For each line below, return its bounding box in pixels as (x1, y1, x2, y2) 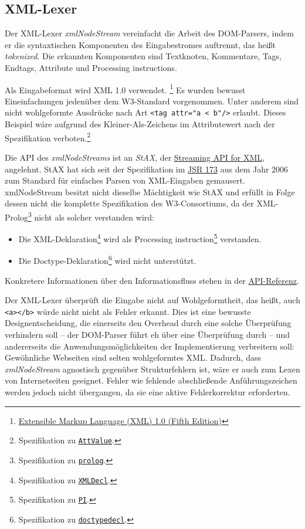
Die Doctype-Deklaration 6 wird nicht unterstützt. (18, 253, 196, 267)
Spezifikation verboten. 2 (5, 130, 91, 144)
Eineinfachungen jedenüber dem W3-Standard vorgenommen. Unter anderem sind (5, 94, 299, 107)
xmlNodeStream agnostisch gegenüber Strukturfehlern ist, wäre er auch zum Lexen (5, 362, 300, 375)
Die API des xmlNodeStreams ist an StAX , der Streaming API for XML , (5, 151, 265, 163)
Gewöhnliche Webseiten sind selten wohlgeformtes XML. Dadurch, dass (5, 351, 261, 364)
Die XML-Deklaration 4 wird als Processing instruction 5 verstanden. (18, 231, 262, 245)
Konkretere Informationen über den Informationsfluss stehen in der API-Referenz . (5, 274, 299, 286)
